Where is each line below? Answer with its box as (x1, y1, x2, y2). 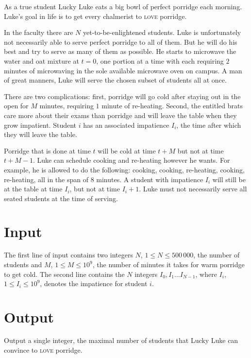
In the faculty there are (4, 27, 73, 37)
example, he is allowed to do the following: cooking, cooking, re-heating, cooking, (4, 164, 245, 174)
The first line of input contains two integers (4, 250, 133, 260)
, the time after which (176, 119, 241, 130)
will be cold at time (98, 145, 156, 155)
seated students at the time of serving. (4, 193, 118, 203)
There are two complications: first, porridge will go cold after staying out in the (4, 91, 241, 101)
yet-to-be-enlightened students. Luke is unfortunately (83, 27, 241, 37)
